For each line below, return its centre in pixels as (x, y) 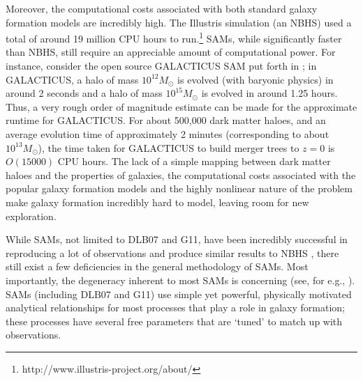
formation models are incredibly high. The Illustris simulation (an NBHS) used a (179, 22)
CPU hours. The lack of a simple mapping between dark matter (194, 161)
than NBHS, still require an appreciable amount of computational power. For (171, 52)
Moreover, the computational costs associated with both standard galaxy (162, 8)
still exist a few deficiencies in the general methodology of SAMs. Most (157, 266)
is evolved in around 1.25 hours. (269, 93)
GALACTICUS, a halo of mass (72, 79)
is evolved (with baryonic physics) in (255, 79)
